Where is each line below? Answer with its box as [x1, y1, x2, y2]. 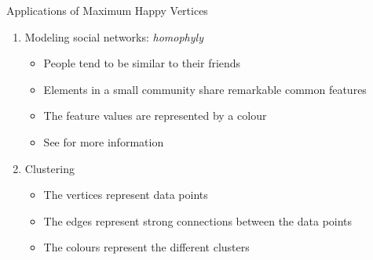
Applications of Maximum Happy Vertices [6, 2, 208, 18]
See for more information [43, 133, 164, 150]
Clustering [24, 160, 75, 176]
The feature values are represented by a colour [43, 107, 267, 124]
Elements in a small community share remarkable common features [43, 81, 367, 97]
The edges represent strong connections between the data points [43, 212, 353, 229]
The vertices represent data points [43, 186, 208, 203]
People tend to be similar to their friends [43, 55, 241, 71]
